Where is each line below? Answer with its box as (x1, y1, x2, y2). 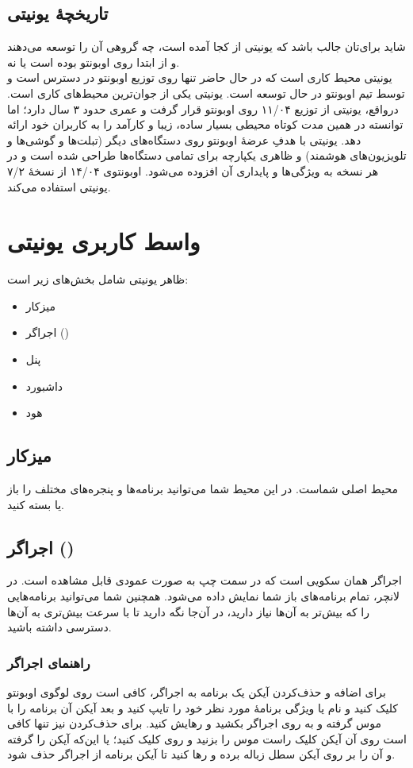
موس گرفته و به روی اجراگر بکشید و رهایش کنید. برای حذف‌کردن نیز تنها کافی (7, 715, 381, 731)
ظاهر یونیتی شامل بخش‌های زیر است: (7, 271, 189, 288)
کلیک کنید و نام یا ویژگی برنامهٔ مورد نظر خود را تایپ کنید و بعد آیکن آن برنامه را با (7, 699, 398, 716)
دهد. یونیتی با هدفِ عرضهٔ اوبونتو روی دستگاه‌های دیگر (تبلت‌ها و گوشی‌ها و (7, 131, 361, 148)
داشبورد (25, 377, 63, 394)
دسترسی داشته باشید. (7, 619, 112, 635)
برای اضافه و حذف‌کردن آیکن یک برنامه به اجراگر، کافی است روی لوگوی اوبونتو (7, 684, 386, 700)
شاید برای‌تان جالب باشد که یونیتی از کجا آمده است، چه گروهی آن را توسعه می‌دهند (7, 38, 406, 55)
